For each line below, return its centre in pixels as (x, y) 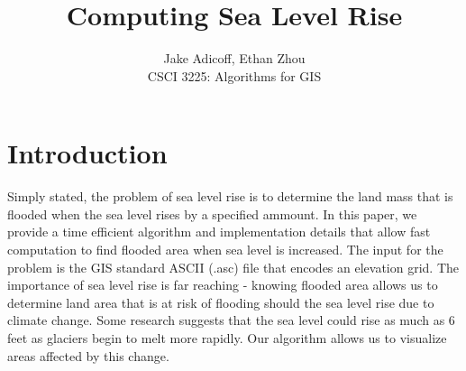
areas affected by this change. (88, 355)
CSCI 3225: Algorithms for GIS (234, 75)
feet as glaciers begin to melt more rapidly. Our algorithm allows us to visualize (227, 338)
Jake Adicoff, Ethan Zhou (234, 58)
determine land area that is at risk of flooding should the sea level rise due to (221, 302)
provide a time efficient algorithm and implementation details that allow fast (219, 232)
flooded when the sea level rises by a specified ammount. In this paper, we (212, 213)
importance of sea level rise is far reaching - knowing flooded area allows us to (223, 285)
